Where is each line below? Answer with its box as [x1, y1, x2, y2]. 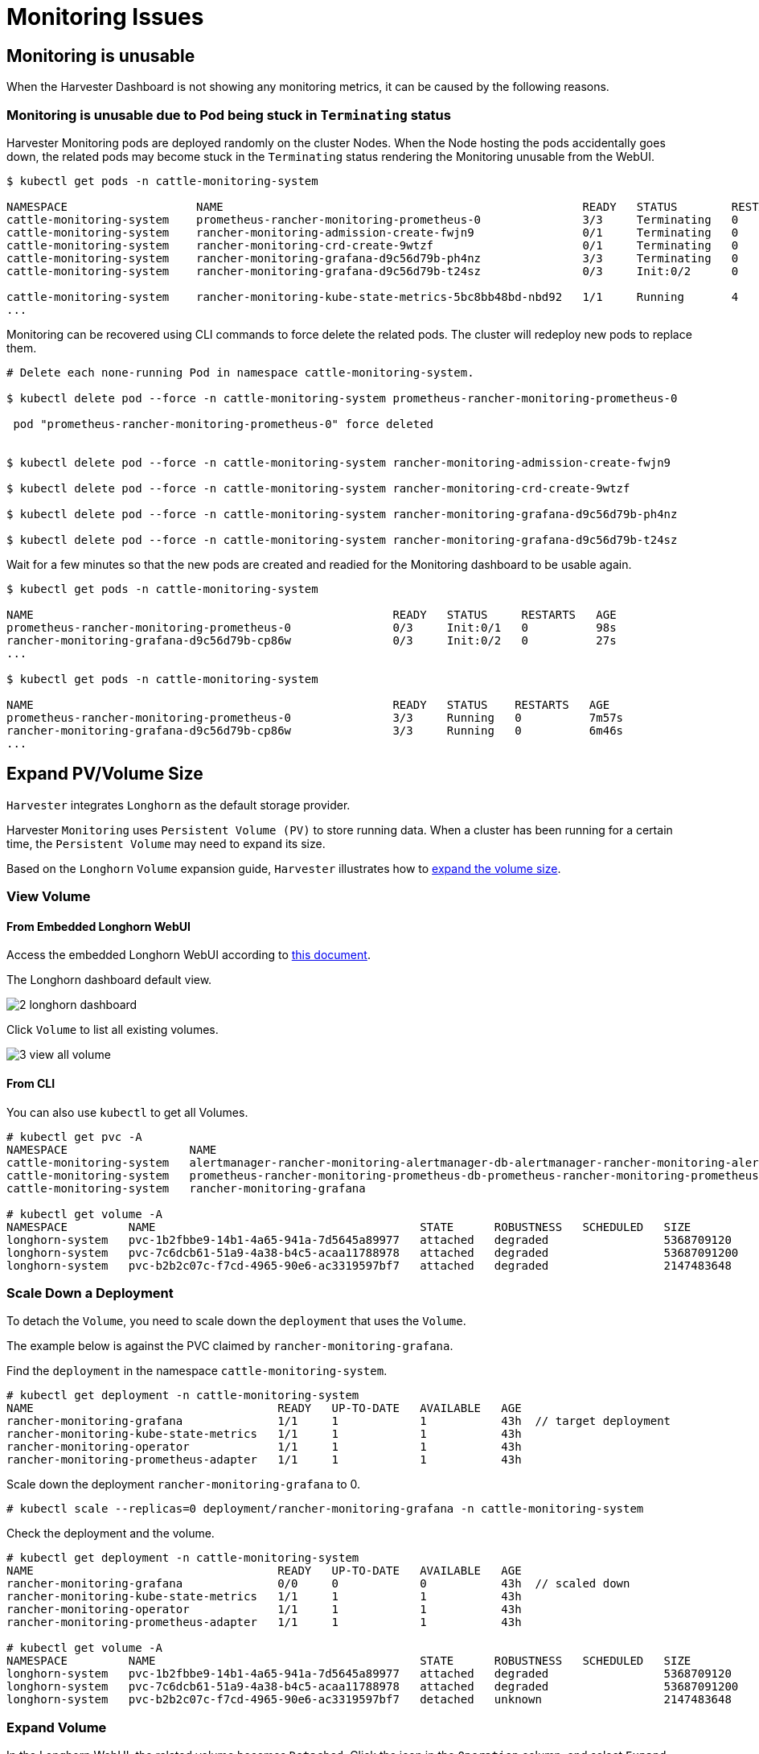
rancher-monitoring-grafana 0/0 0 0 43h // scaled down [6, 1577, 630, 1591]
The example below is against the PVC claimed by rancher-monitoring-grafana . [6, 1339, 453, 1353]
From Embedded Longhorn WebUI [6, 919, 191, 933]
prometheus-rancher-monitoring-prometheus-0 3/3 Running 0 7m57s [6, 710, 624, 724]
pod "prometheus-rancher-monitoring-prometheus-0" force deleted [13, 417, 434, 430]
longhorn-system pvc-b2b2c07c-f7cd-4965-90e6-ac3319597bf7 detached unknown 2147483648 [6, 1693, 732, 1707]
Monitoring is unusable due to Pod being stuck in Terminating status [6, 106, 451, 123]
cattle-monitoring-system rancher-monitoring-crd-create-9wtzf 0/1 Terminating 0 [6, 238, 739, 252]
